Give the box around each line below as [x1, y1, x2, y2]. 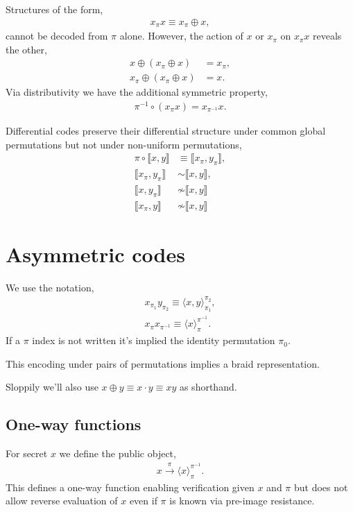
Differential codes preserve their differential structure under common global [6, 123, 326, 138]
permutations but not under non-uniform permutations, [6, 137, 242, 151]
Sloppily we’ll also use [6, 379, 98, 394]
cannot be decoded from [6, 28, 108, 43]
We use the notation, [6, 280, 94, 294]
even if [129, 493, 157, 508]
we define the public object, [59, 446, 176, 461]
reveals [312, 28, 342, 43]
